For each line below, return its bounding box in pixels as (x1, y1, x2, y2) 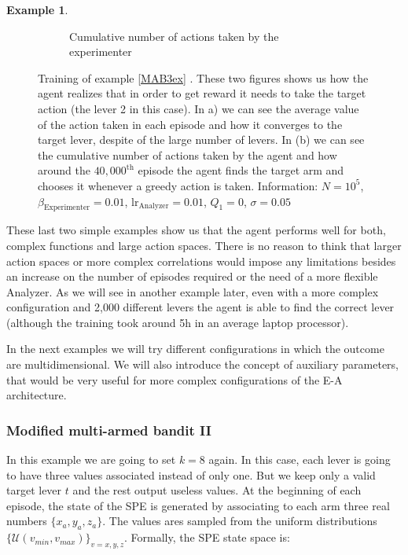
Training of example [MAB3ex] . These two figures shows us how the (38, 69, 369, 86)
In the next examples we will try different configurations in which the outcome (6, 340, 384, 357)
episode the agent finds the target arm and (138, 162, 344, 178)
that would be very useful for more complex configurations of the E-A (6, 371, 343, 388)
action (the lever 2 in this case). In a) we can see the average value (38, 100, 359, 116)
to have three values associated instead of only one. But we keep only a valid (6, 466, 376, 483)
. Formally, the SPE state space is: (124, 529, 290, 546)
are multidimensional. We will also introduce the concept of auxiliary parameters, (6, 356, 399, 373)
